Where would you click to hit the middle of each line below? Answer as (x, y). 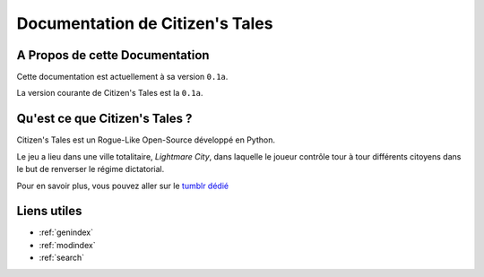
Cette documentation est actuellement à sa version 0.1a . (122, 77)
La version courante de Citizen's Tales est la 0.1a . (110, 93)
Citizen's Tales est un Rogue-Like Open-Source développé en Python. (146, 140)
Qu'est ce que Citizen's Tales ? (104, 119)
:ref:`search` (62, 258)
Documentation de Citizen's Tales (145, 23)
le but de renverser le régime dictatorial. (91, 169)
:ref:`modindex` (67, 245)
